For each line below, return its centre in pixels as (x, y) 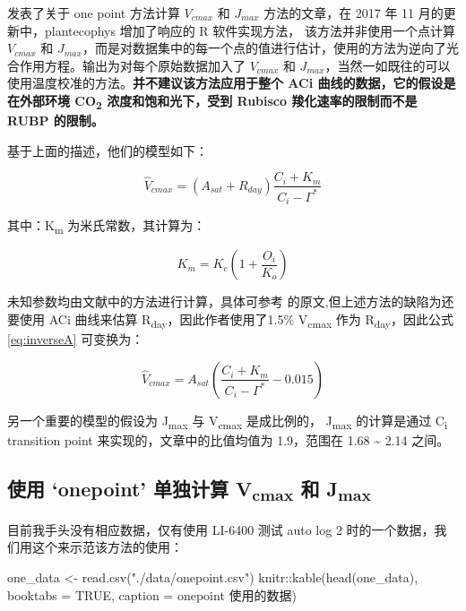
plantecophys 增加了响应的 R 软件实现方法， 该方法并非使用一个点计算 (250, 30)
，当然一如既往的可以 (388, 65)
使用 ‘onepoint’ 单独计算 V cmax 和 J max (190, 490)
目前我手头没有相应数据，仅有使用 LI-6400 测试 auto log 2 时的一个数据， (221, 529)
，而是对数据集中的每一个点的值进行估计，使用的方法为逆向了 (264, 48)
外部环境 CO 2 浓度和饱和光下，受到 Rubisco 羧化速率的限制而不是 (218, 101)
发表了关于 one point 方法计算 (94, 13)
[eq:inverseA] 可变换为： (76, 338)
